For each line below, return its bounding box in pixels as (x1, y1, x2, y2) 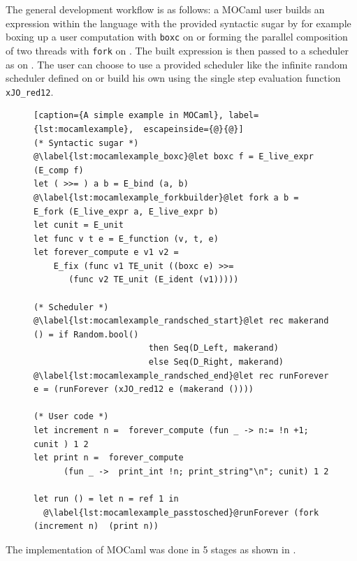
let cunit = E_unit (34, 220, 124, 231)
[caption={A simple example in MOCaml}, (34, 110, 224, 121)
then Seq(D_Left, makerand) (148, 343, 279, 354)
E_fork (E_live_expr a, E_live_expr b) (34, 206, 219, 217)
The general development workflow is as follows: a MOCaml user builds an (6, 2, 325, 16)
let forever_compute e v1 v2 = (34, 247, 179, 258)
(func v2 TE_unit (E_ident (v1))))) (68, 275, 239, 285)
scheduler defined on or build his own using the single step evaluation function (6, 71, 341, 85)
